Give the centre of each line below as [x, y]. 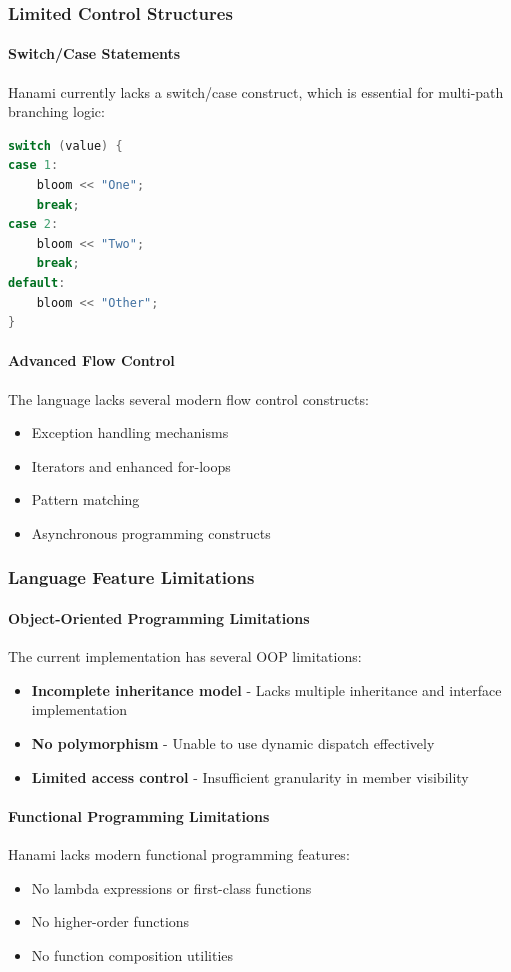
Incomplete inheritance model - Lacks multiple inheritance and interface [266, 689]
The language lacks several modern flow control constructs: [188, 398]
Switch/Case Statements [94, 53]
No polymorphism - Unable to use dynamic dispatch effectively [233, 742]
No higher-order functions [110, 921]
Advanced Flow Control [91, 360]
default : [37, 282]
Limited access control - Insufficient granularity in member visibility [250, 776]
